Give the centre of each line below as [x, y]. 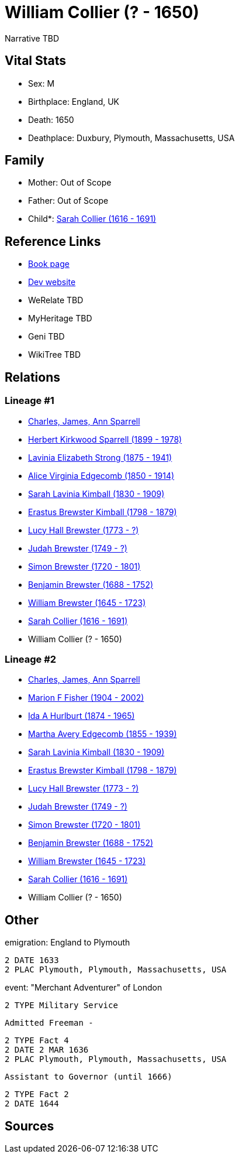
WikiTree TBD [55, 355]
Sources [30, 1126]
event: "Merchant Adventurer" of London [84, 988]
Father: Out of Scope [68, 201]
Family [25, 160]
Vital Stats [36, 61]
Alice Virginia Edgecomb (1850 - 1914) [101, 475]
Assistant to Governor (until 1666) [89, 1077]
